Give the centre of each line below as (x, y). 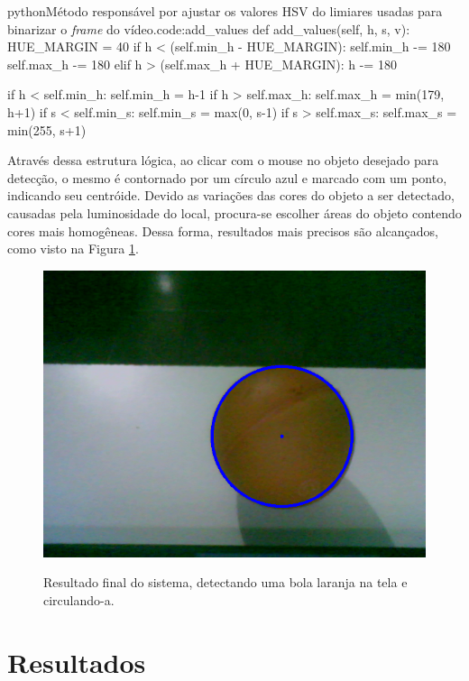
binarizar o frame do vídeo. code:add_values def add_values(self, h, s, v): (209, 28)
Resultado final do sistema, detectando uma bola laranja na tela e (225, 582)
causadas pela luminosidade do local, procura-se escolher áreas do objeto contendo (234, 212)
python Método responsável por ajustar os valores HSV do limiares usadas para (225, 11)
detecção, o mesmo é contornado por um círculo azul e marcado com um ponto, (227, 177)
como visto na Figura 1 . (73, 248)
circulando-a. (79, 599)
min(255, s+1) (47, 129)
